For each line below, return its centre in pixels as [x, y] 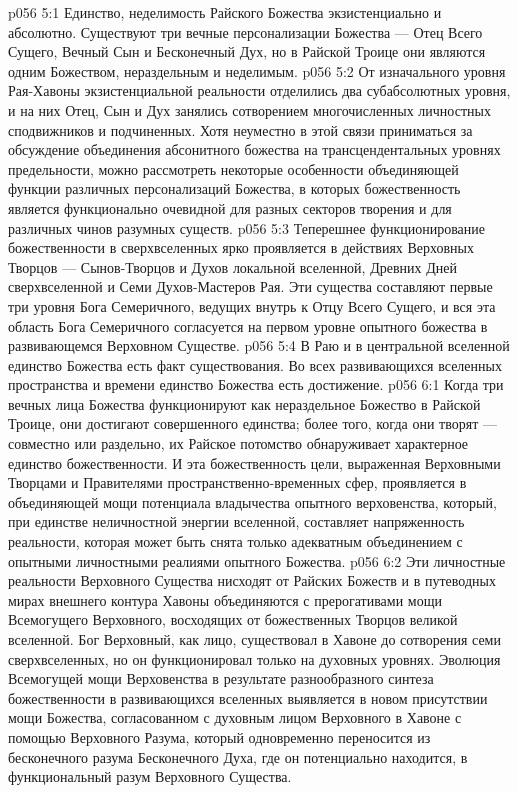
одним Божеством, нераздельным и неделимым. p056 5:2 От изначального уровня [257, 70]
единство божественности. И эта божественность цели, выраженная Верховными [254, 462]
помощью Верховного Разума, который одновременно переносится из [219, 736]
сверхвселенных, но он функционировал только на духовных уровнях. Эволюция [254, 658]
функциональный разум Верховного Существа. [150, 776]
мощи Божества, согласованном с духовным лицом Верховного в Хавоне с [235, 717]
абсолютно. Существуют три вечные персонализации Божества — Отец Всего [245, 31]
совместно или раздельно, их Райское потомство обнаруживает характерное [238, 443]
